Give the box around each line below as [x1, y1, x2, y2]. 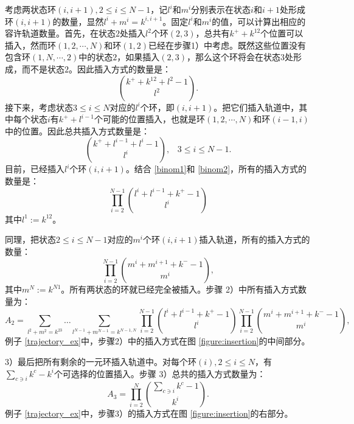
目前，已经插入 [5, 162, 64, 175]
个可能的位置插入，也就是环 [94, 113, 205, 125]
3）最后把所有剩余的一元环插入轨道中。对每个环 [5, 355, 196, 367]
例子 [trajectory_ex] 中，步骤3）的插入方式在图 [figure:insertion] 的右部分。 [5, 407, 293, 420]
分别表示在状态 [191, 3, 251, 15]
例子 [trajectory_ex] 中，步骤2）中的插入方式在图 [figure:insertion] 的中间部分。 [5, 335, 310, 347]
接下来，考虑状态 [5, 100, 73, 113]
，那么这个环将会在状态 [187, 50, 280, 63]
